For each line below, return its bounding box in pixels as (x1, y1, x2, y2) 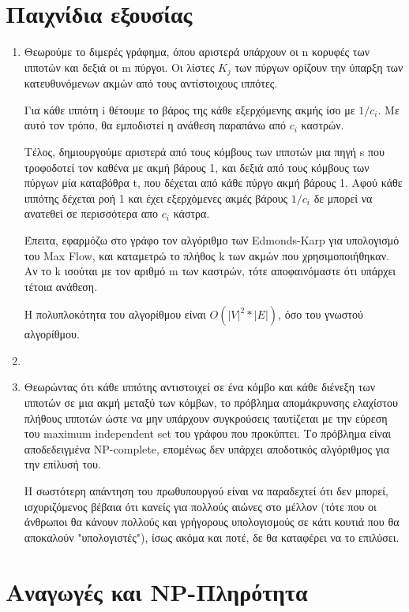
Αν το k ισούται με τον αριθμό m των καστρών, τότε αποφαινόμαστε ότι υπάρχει (24, 263, 396, 279)
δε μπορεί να (313, 189, 373, 206)
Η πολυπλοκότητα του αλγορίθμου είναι (24, 306, 206, 323)
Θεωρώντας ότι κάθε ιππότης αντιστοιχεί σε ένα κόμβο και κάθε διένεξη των (24, 379, 376, 395)
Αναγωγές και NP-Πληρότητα (6, 575, 308, 607)
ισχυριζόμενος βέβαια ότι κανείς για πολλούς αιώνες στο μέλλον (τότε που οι (24, 498, 377, 514)
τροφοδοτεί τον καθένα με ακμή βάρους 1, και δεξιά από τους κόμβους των (24, 159, 370, 175)
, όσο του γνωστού (278, 306, 363, 323)
